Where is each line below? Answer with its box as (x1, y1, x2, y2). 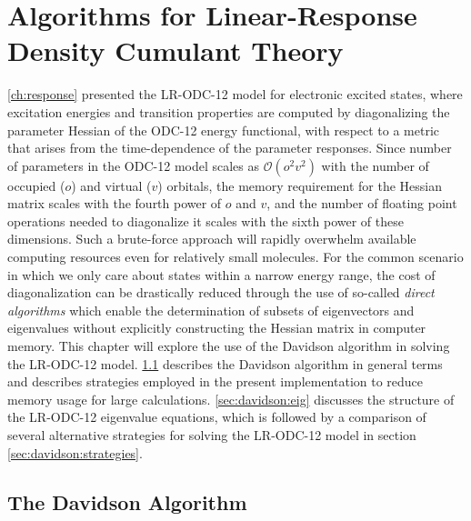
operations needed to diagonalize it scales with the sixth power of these (7, 211, 404, 230)
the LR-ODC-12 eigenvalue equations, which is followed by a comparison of (7, 407, 426, 426)
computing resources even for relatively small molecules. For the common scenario (7, 247, 464, 266)
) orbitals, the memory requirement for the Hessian (157, 175, 443, 195)
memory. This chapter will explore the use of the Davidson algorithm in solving (7, 336, 450, 356)
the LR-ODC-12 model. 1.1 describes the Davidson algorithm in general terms (7, 354, 443, 373)
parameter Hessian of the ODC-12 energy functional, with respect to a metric (7, 120, 440, 139)
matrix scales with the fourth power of (7, 194, 222, 213)
